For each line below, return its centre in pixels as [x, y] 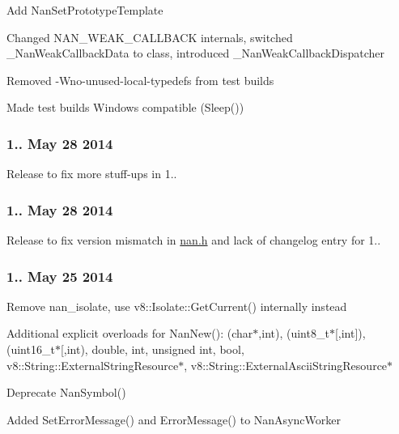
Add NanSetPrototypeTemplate [85, 10]
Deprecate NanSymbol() [66, 392]
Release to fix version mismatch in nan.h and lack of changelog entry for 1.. [194, 240]
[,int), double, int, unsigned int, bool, [152, 349]
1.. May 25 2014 [60, 276]
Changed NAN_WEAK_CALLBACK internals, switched [150, 37]
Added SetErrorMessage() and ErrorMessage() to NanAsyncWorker [174, 419]
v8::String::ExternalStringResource [93, 365]
